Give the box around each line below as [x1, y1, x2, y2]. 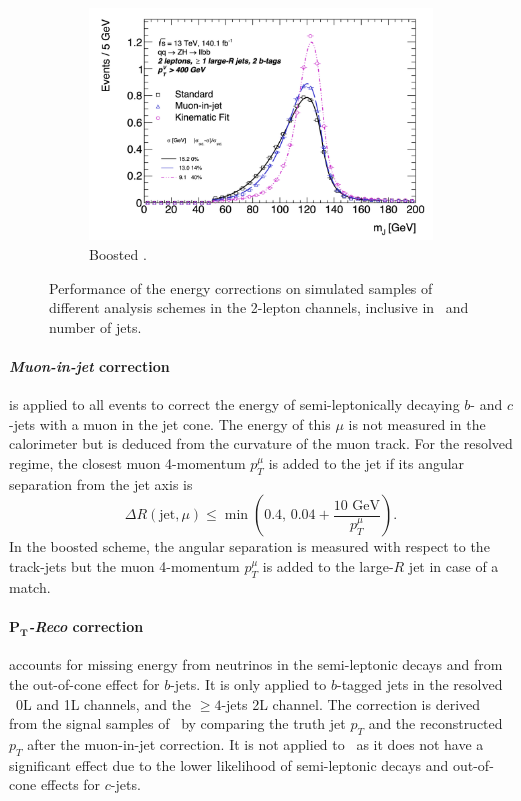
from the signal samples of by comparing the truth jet [9, 713, 346, 734]
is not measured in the [348, 413, 486, 434]
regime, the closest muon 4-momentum [9, 453, 246, 474]
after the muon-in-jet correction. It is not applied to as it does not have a [27, 733, 484, 754]
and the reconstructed [368, 713, 503, 734]
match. [9, 576, 51, 597]
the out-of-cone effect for [9, 673, 160, 694]
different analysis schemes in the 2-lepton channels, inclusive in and [49, 297, 469, 318]
